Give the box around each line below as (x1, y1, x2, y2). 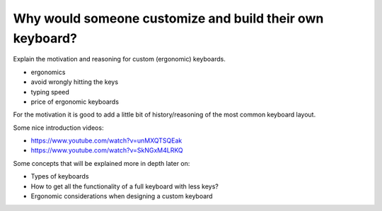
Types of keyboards (30, 172, 89, 181)
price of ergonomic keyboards (30, 97, 120, 106)
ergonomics (30, 68, 66, 76)
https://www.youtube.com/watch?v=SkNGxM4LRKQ (30, 146, 183, 155)
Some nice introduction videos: (13, 123, 104, 132)
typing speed (30, 88, 70, 96)
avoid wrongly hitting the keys (30, 78, 119, 86)
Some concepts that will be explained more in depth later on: (13, 159, 190, 167)
